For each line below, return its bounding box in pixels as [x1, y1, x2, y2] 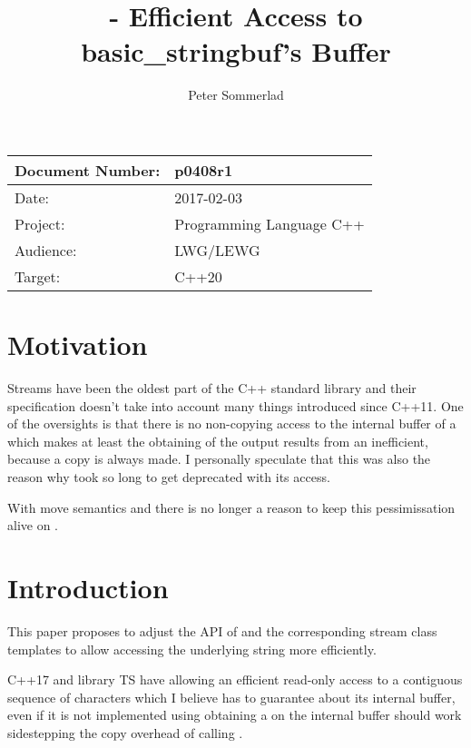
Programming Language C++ [174, 212, 365, 234]
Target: [15, 265, 61, 287]
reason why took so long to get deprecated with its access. [7, 467, 330, 486]
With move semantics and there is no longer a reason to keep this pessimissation [7, 497, 456, 517]
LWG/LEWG [174, 239, 260, 261]
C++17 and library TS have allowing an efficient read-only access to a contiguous [7, 670, 463, 689]
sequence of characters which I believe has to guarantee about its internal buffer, [7, 687, 456, 706]
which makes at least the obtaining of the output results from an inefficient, [7, 431, 428, 450]
